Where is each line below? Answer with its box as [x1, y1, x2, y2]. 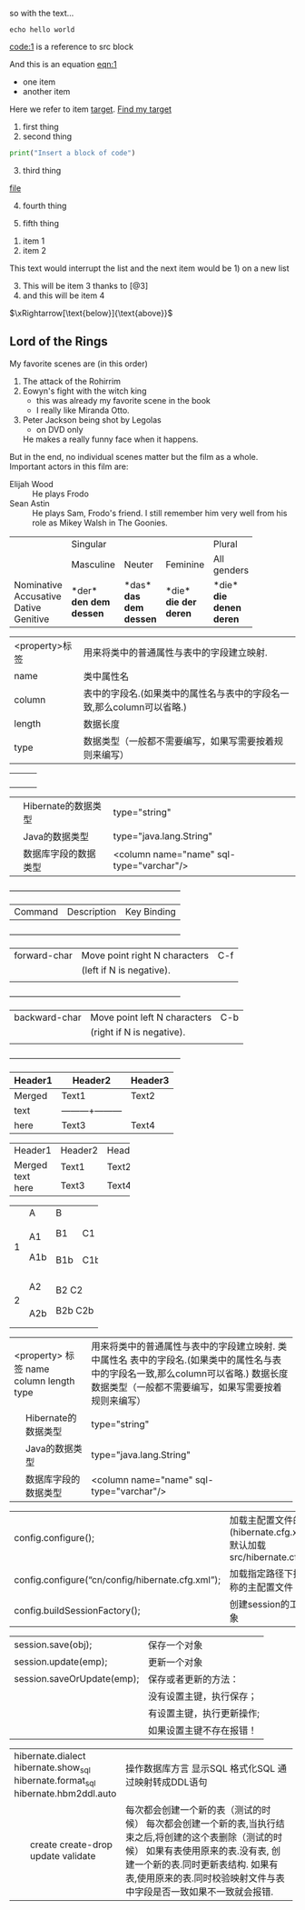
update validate [30, 1850, 96, 1863]
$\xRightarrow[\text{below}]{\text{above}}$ [9, 307, 173, 318]
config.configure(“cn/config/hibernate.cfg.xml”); [14, 1573, 221, 1585]
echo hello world [9, 25, 75, 35]
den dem [71, 595, 111, 608]
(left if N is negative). [81, 964, 171, 976]
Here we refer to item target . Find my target [9, 104, 172, 115]
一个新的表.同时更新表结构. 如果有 [134, 1858, 279, 1871]
